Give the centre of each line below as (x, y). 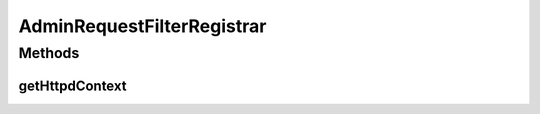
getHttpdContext (72, 85)
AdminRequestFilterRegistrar (142, 26)
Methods (49, 53)
